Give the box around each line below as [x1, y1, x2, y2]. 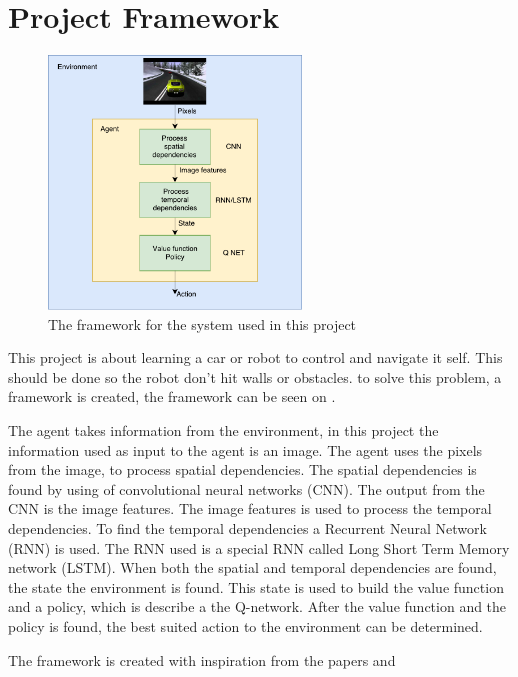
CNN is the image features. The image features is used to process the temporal [8, 498, 492, 519]
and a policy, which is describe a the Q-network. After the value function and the [8, 596, 507, 617]
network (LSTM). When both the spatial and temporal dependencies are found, [8, 557, 497, 578]
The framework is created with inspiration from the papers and [8, 649, 396, 670]
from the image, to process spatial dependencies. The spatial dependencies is [8, 459, 477, 480]
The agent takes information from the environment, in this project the [8, 420, 439, 441]
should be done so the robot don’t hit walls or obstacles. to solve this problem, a [8, 366, 502, 387]
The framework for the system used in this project [48, 313, 357, 334]
